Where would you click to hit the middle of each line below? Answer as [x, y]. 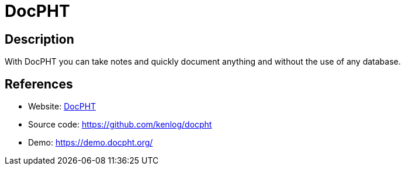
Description [39, 39]
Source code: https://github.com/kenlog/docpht [120, 125]
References [39, 84]
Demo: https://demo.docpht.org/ [91, 143]
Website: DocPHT [62, 107]
